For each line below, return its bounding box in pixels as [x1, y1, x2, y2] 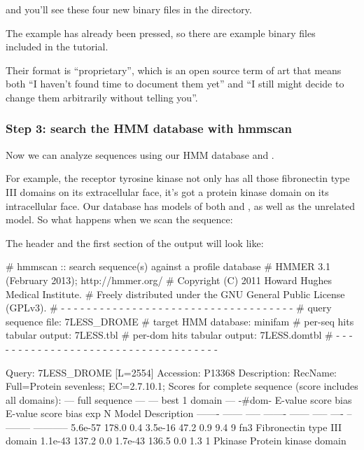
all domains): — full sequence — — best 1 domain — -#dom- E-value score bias [6, 392, 352, 407]
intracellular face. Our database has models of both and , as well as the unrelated [6, 198, 356, 213]
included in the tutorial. [6, 39, 108, 54]
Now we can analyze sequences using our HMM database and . [6, 147, 274, 162]
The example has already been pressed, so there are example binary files [6, 25, 316, 40]
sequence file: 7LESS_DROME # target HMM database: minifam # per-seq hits [6, 314, 354, 328]
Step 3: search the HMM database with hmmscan [6, 120, 292, 137]
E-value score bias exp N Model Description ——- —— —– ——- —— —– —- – [6, 406, 352, 421]
